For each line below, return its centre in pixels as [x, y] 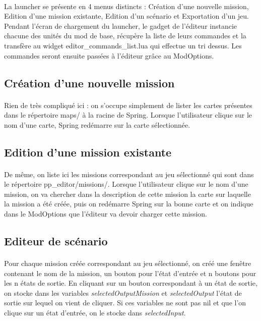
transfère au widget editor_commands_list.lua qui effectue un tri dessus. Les [123, 45]
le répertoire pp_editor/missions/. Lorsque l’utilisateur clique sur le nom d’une [126, 184]
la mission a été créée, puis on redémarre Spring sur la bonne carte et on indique [129, 204]
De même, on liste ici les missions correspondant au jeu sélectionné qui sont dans [129, 174]
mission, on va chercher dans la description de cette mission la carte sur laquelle [127, 194]
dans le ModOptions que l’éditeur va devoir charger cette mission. [106, 214]
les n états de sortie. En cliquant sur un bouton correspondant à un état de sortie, [131, 283]
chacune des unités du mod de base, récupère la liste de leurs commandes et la [125, 36]
